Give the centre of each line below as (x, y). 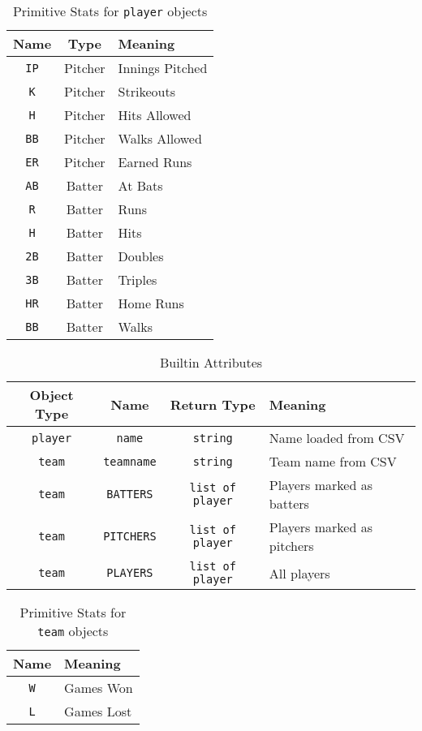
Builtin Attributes (211, 362)
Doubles (141, 256)
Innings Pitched (163, 68)
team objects (73, 631)
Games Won (99, 688)
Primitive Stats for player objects (110, 11)
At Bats (140, 185)
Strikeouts (146, 91)
